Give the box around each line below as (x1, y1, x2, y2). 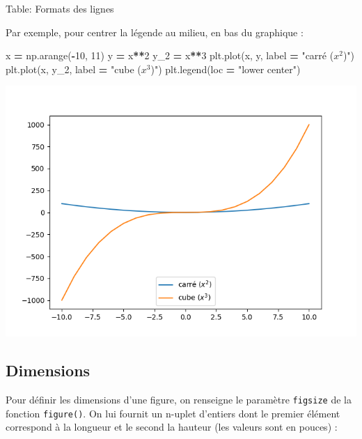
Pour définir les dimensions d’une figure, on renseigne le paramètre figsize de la (6, 392, 352, 407)
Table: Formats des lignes (6, 1, 114, 15)
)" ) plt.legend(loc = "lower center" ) (150, 61, 301, 76)
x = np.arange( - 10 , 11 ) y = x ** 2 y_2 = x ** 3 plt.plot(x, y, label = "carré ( (6, 48, 334, 63)
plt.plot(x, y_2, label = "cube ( (6, 61, 141, 76)
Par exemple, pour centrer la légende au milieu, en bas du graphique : (6, 24, 304, 39)
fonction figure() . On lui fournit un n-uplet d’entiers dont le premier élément (6, 406, 340, 420)
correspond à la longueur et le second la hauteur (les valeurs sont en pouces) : (6, 419, 338, 434)
